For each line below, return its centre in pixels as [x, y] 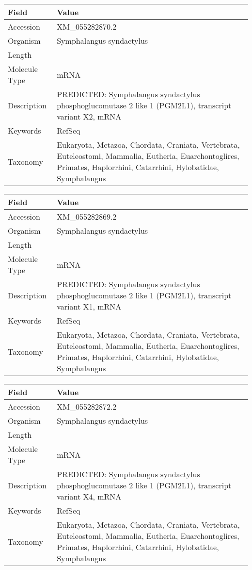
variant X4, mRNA [89, 496]
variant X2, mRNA [89, 116]
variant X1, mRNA [89, 306]
